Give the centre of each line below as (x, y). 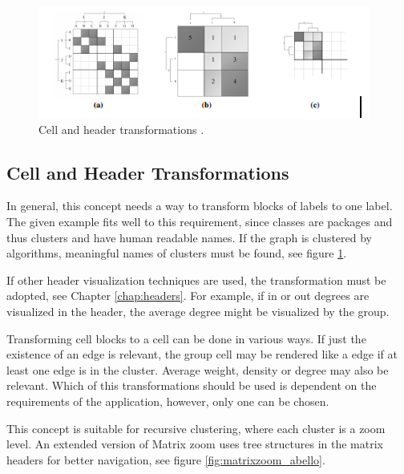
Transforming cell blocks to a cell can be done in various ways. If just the (186, 338)
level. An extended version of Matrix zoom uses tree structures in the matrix (195, 444)
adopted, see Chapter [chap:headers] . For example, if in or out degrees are (188, 296)
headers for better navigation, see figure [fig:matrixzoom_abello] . (166, 459)
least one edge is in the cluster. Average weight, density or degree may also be (198, 369)
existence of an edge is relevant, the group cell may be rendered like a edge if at (202, 354)
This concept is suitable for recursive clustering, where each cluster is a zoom (196, 428)
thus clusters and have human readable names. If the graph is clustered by (189, 237)
